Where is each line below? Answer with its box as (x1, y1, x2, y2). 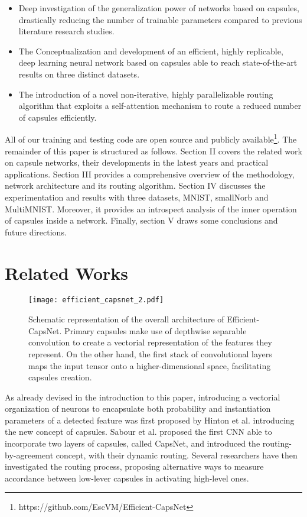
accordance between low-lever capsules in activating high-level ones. (5, 471, 249, 484)
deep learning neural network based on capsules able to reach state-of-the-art (18, 56, 298, 69)
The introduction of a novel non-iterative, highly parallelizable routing (18, 88, 273, 100)
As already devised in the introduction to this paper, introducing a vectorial (5, 390, 280, 403)
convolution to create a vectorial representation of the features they (28, 336, 272, 348)
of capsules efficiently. (18, 111, 97, 123)
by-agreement (5, 448, 54, 461)
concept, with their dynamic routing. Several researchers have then (55, 448, 298, 461)
